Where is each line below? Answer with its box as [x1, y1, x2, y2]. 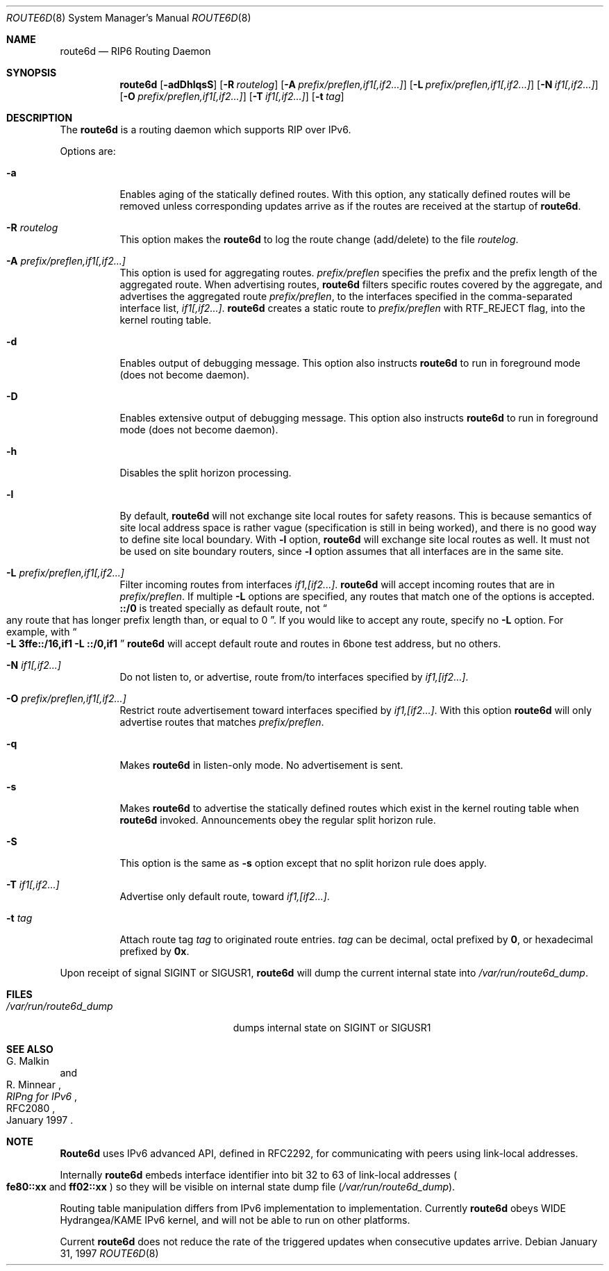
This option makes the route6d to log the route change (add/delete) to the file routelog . [119, 233, 519, 245]
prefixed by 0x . [119, 945, 190, 957]
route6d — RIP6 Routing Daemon [60, 45, 211, 57]
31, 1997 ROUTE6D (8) [60, 1247, 159, 1259]
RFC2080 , [6, 1102, 56, 1114]
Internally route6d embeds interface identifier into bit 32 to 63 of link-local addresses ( [60, 1169, 458, 1181]
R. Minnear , [6, 1079, 61, 1090]
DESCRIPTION [6, 112, 73, 124]
